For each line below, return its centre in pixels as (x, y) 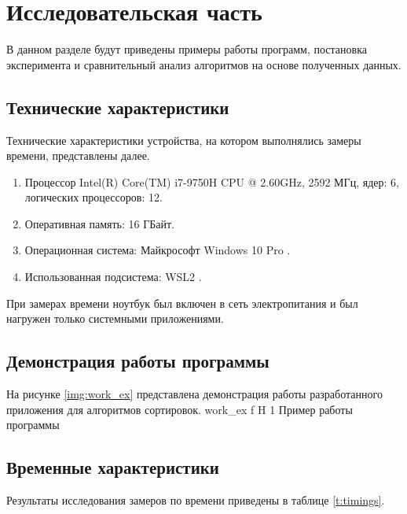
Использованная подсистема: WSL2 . (113, 277)
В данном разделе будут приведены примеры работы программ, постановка (187, 49)
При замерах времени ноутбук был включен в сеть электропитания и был (182, 303)
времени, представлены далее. (78, 155)
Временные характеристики (113, 467)
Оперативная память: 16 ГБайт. (100, 223)
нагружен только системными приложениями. (115, 318)
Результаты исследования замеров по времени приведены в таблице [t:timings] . (196, 500)
